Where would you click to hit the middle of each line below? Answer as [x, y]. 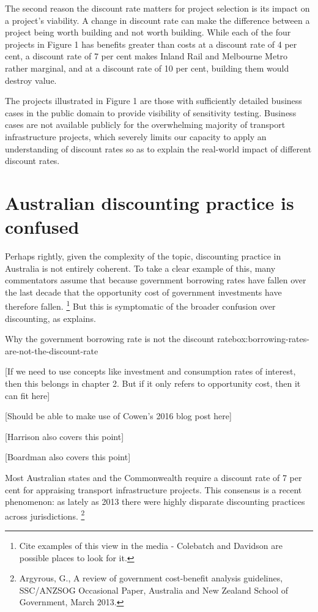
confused [42, 227]
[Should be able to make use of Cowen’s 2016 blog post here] [118, 416]
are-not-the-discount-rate [52, 350]
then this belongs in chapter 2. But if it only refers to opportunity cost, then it [153, 383]
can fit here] [28, 395]
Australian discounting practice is [150, 202]
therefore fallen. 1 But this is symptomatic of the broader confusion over [140, 305]
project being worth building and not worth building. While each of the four [148, 32]
